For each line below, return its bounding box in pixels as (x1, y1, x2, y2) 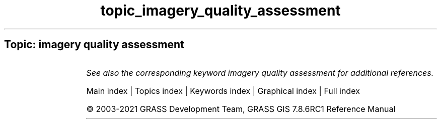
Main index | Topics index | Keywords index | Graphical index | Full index (86, 85, 360, 96)
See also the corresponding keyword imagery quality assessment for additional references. (86, 67, 434, 78)
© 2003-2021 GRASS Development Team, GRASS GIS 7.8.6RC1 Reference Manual (86, 103, 396, 114)
